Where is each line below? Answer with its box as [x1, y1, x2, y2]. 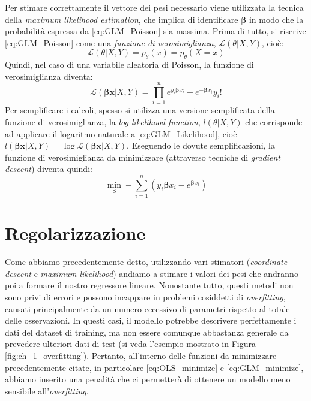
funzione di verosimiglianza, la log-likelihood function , [5, 116, 201, 128]
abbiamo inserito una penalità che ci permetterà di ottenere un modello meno [5, 373, 291, 385]
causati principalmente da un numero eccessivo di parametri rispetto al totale [5, 302, 290, 315]
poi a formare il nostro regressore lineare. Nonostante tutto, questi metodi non [5, 279, 294, 291]
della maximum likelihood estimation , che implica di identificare [5, 13, 238, 25]
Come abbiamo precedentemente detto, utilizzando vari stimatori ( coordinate [5, 255, 288, 268]
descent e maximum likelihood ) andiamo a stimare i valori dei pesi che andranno [5, 267, 298, 279]
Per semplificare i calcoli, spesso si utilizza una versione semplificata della [5, 104, 275, 116]
